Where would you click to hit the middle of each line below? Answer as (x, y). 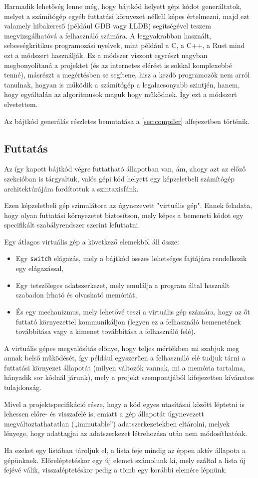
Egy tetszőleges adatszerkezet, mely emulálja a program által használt (123, 285)
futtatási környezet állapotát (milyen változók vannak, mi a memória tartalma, (125, 367)
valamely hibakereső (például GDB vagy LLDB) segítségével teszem (108, 26)
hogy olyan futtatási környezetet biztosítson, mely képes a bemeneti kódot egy (124, 215)
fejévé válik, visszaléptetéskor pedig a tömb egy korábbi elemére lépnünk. (116, 470)
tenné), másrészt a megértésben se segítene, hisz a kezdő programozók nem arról (127, 75)
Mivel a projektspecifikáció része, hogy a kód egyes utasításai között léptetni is (124, 404)
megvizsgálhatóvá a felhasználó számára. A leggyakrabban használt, (108, 35)
